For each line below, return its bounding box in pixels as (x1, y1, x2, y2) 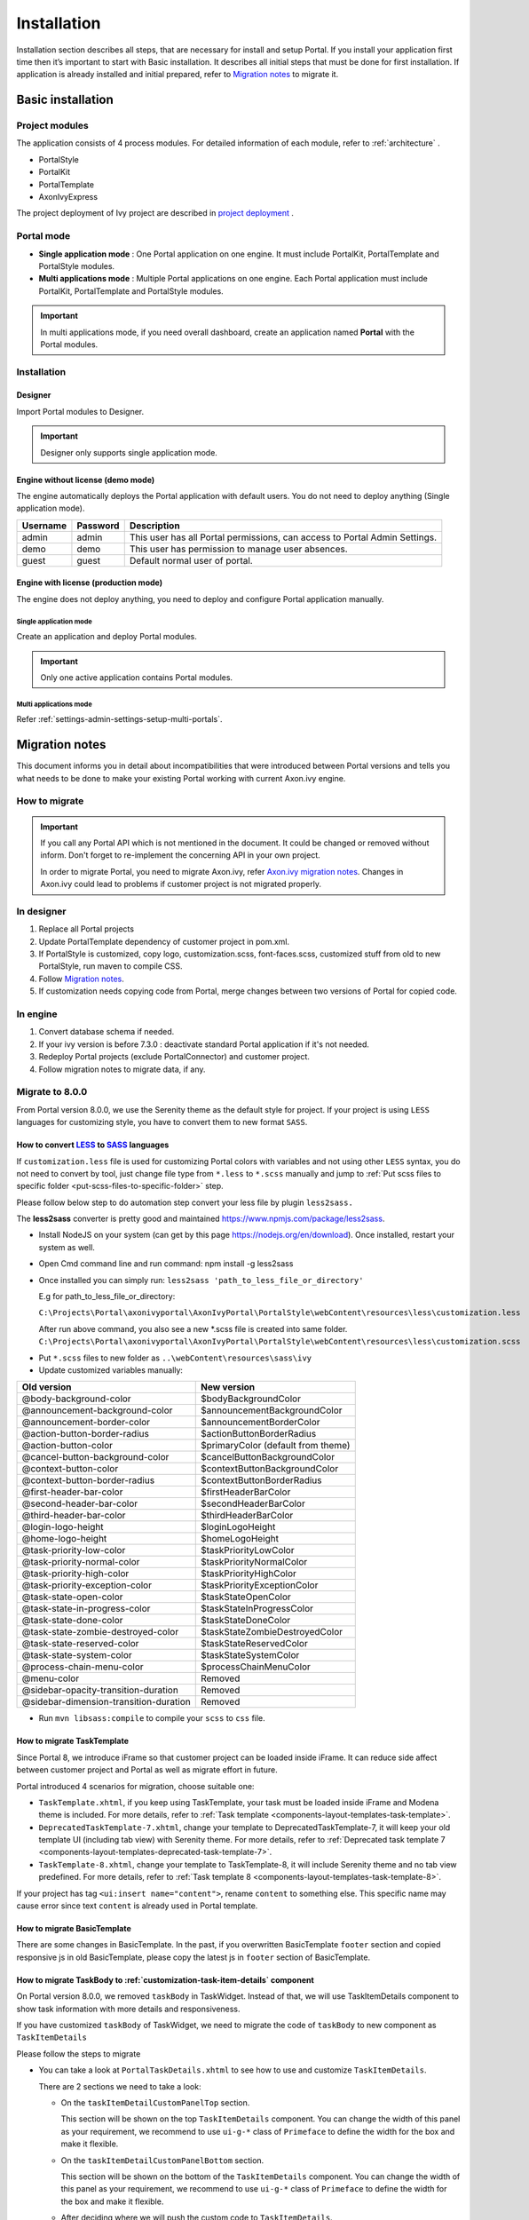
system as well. (38, 1241, 95, 1252)
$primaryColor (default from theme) (200, 1439, 351, 1452)
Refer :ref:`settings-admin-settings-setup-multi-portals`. (16, 714, 223, 725)
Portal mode (16, 230, 71, 242)
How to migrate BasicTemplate (16, 1923, 132, 1934)
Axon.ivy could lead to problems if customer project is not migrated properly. (40, 879, 321, 890)
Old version (21, 1381, 72, 1393)
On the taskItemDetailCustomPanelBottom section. (60, 2154, 264, 2166)
